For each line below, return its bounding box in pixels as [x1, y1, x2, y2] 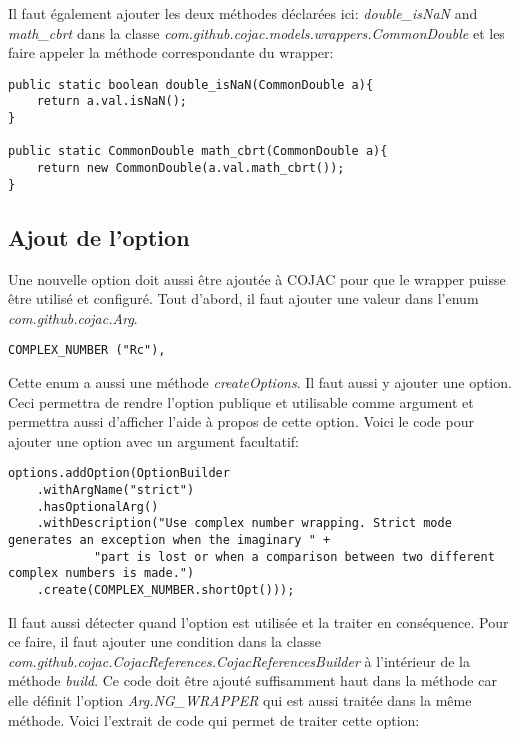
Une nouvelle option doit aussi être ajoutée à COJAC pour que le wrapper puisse [8, 268, 506, 289]
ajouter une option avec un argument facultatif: [8, 430, 300, 451]
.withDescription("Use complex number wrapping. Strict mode [36, 516, 452, 531]
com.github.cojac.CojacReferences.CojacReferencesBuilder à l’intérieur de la [8, 650, 470, 671]
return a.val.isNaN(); [36, 94, 187, 109]
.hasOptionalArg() [36, 499, 159, 514]
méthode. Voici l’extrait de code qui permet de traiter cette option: [8, 709, 420, 730]
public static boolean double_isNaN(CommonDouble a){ [8, 77, 374, 92]
